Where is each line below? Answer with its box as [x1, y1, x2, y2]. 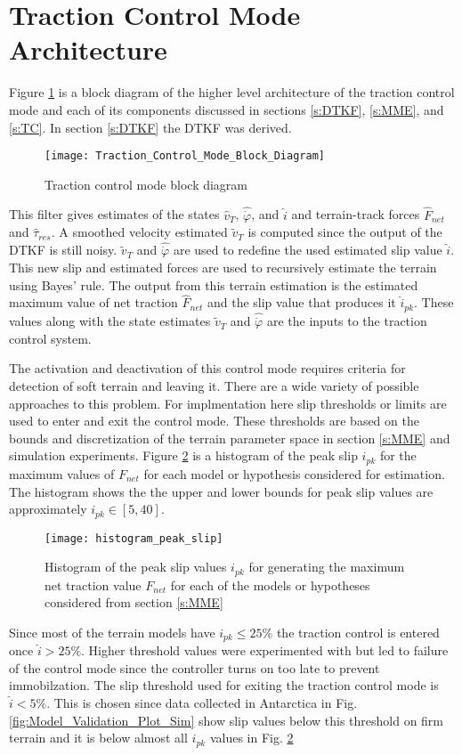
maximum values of [9, 464, 115, 483]
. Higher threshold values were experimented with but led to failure [81, 641, 449, 660]
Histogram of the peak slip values [45, 557, 227, 576]
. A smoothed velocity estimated [51, 223, 228, 241]
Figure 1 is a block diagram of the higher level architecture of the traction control [9, 83, 455, 101]
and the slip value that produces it [207, 293, 396, 312]
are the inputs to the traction [266, 312, 427, 330]
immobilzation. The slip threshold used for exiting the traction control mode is [9, 676, 439, 694]
